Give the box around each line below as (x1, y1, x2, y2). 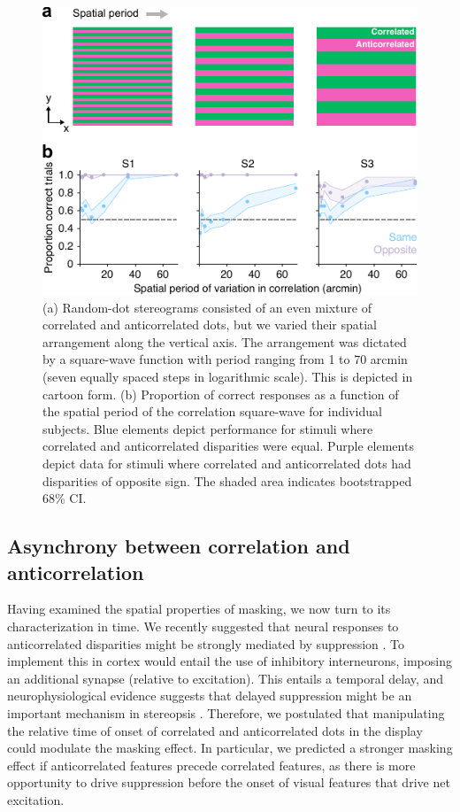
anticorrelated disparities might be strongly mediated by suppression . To (7, 634, 405, 653)
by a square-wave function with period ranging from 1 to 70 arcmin (42, 350, 408, 368)
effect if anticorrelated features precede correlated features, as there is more (7, 755, 416, 774)
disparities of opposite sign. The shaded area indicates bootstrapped (42, 471, 412, 490)
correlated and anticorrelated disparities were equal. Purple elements (42, 437, 414, 455)
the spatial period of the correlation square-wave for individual (42, 402, 382, 421)
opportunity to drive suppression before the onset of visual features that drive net (7, 773, 450, 792)
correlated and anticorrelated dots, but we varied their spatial (42, 315, 378, 334)
